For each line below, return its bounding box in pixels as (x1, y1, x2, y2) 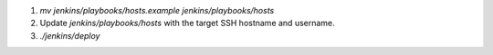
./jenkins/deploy (39, 30, 100, 41)
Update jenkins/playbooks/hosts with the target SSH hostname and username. (39, 18, 335, 29)
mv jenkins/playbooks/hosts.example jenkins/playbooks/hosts (39, 5, 275, 15)
